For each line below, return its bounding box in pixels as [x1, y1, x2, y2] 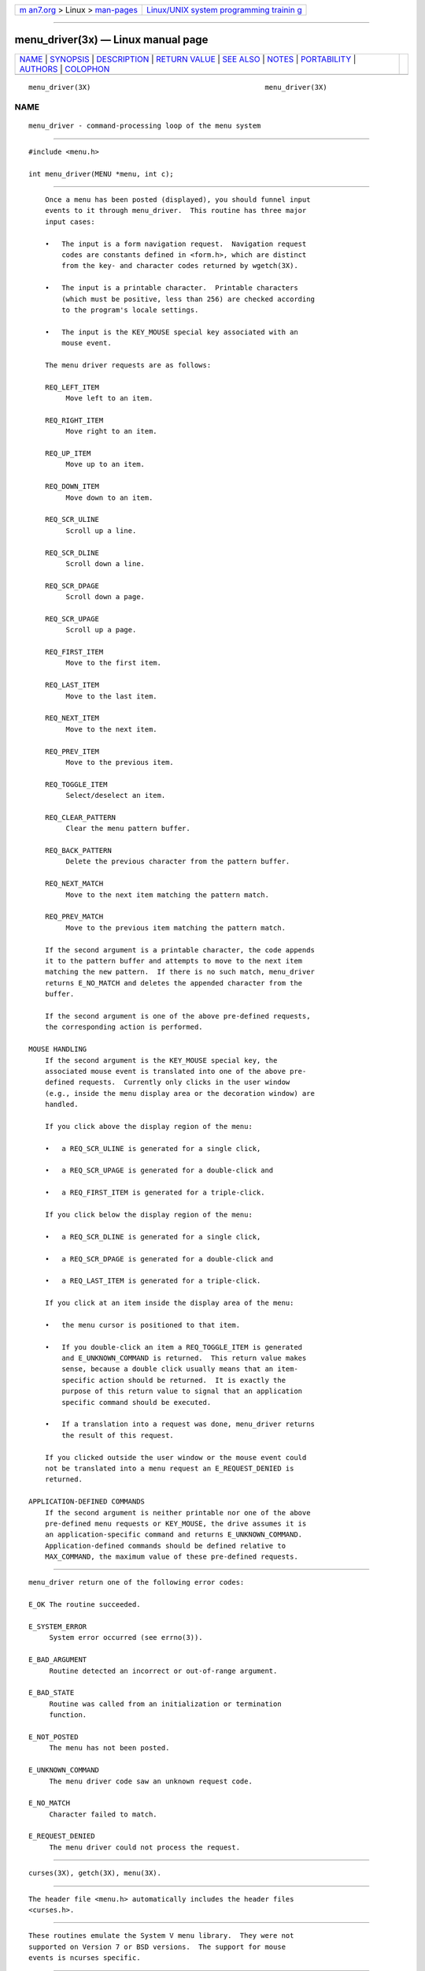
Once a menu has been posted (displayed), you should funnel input [44, 196, 311, 204]
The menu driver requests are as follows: [44, 360, 212, 370]
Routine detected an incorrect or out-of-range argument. [49, 1666, 278, 1675]
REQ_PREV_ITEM [44, 747, 100, 756]
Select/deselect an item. [65, 791, 166, 800]
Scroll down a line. [65, 559, 146, 568]
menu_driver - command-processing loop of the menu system [28, 121, 261, 130]
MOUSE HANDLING [28, 1045, 87, 1054]
